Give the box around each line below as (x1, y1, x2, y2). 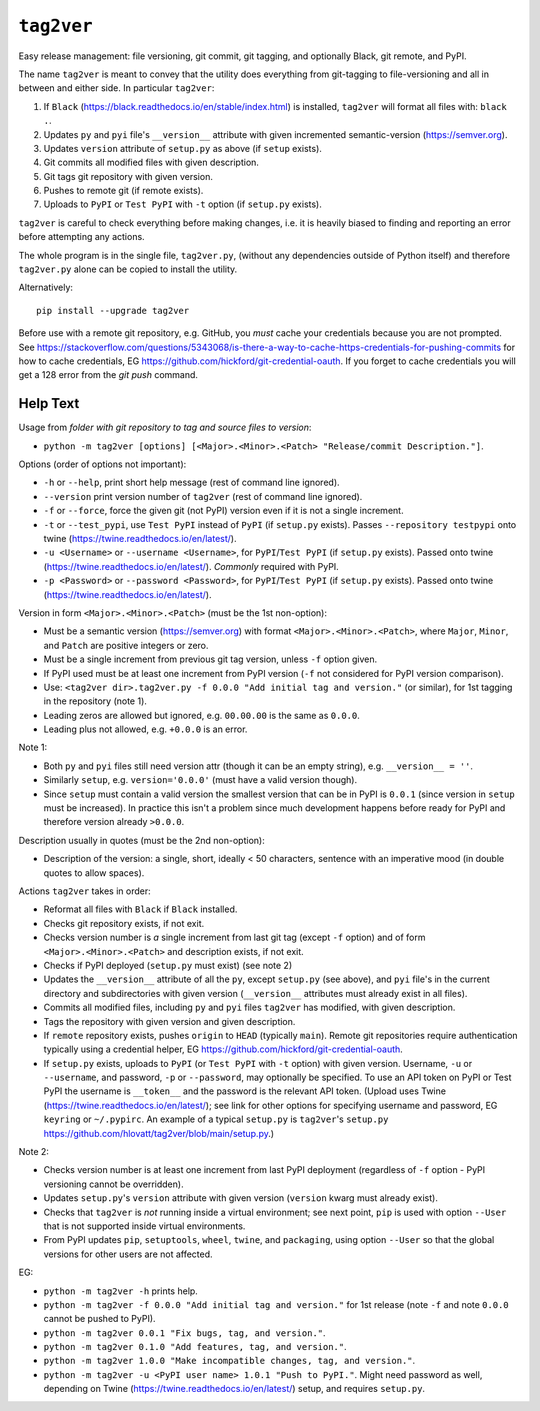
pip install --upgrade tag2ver (36, 305, 190, 316)
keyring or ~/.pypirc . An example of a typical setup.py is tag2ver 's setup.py (43, 1113, 389, 1125)
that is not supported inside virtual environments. (43, 1220, 246, 1232)
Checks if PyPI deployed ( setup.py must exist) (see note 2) (43, 959, 293, 971)
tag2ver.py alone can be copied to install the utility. (18, 263, 238, 275)
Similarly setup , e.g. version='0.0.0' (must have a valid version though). (43, 774, 358, 786)
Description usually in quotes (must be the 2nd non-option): (18, 834, 265, 846)
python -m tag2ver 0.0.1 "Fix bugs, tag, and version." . (43, 1326, 326, 1339)
